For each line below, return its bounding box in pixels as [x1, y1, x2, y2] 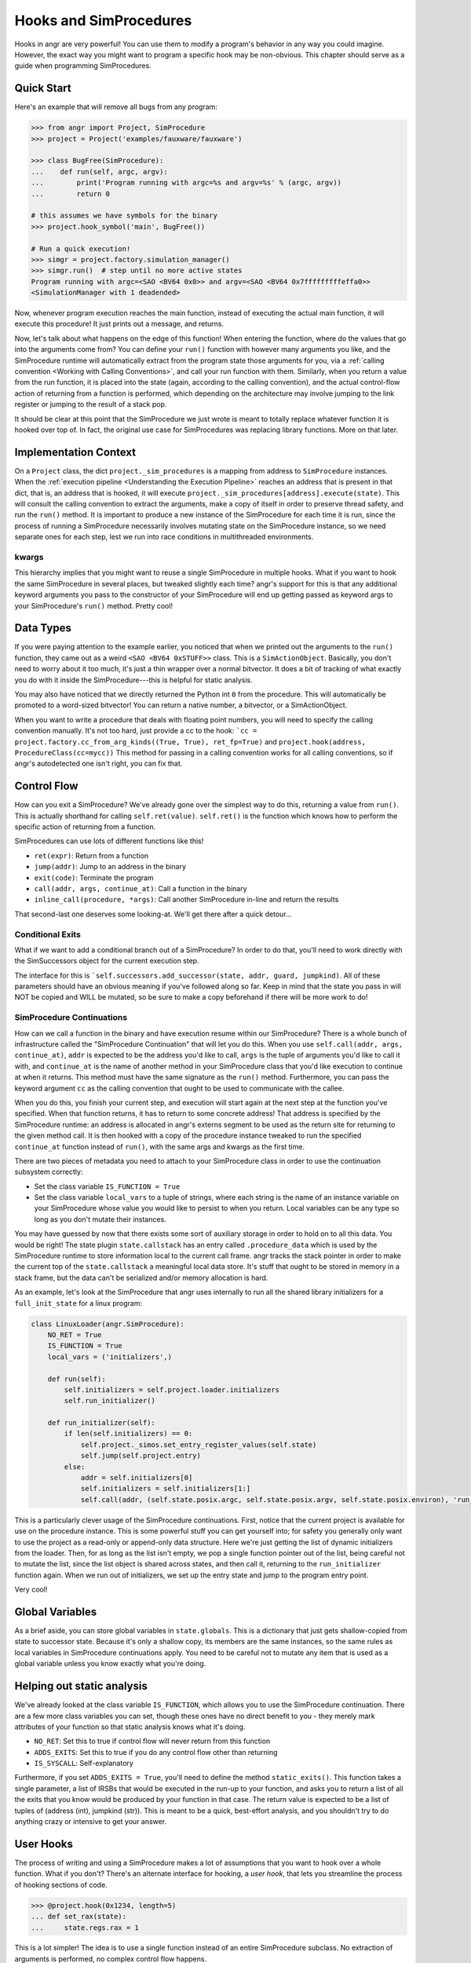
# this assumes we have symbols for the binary [31, 211, 217, 220]
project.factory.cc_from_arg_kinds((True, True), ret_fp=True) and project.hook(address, [14, 737, 367, 746]
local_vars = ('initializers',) [47, 1352, 173, 1362]
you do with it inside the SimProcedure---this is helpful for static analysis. [14, 675, 253, 685]
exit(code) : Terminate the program [34, 872, 155, 883]
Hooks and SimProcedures [14, 12, 192, 29]
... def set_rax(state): [31, 1912, 127, 1921]
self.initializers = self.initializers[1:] [80, 1484, 251, 1493]
